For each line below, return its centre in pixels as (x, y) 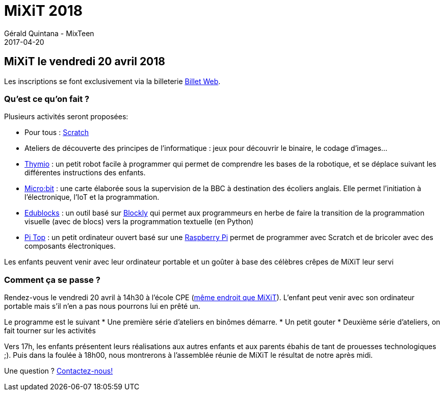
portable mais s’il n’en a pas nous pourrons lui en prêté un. (102, 306)
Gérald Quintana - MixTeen (49, 33)
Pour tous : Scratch (57, 133)
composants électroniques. (70, 246)
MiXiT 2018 (44, 11)
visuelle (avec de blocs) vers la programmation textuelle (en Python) (139, 222)
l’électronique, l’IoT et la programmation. (92, 197)
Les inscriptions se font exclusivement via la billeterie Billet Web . (112, 81)
